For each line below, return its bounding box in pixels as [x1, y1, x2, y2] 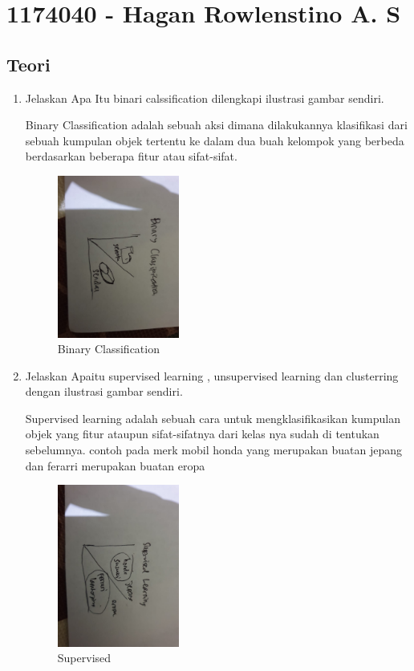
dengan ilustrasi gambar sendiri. [25, 383, 183, 400]
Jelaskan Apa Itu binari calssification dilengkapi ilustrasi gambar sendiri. [25, 89, 384, 106]
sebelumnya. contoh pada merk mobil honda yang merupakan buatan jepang [25, 441, 403, 458]
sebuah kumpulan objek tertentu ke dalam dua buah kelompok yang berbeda [25, 132, 404, 148]
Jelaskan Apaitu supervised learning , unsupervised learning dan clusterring [25, 367, 399, 384]
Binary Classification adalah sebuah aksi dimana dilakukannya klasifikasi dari [25, 116, 408, 133]
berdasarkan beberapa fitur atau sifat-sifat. [25, 148, 237, 165]
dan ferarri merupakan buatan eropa [25, 457, 205, 474]
